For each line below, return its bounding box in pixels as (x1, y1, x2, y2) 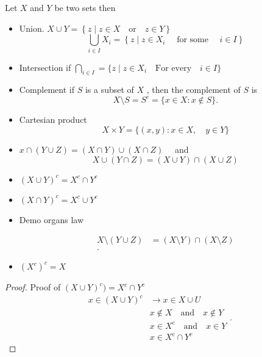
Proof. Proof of (5, 281, 61, 293)
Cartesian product (19, 113, 87, 126)
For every (155, 64, 192, 73)
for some (177, 35, 208, 45)
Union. (19, 21, 44, 34)
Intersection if (19, 61, 71, 73)
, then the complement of (146, 83, 241, 96)
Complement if (19, 83, 75, 96)
